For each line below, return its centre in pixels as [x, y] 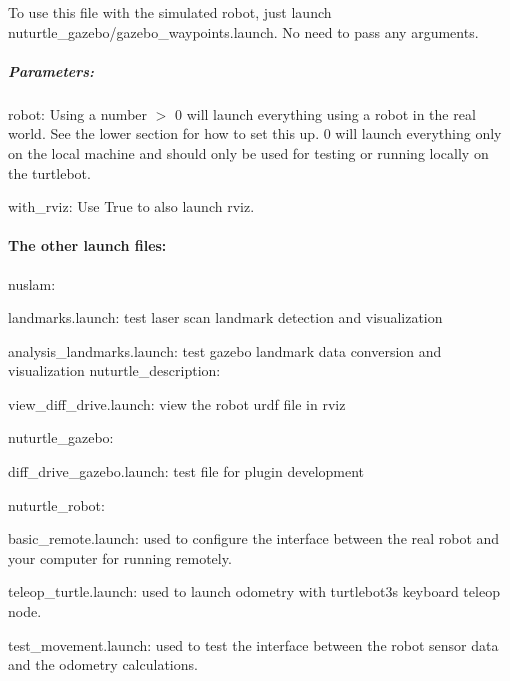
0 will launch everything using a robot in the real [325, 113]
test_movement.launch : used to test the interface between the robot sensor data [253, 644]
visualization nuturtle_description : [114, 370]
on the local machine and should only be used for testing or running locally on [248, 152]
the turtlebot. [49, 172]
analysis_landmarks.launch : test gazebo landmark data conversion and [225, 350]
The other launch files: [87, 245]
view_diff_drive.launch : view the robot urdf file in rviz [177, 403]
